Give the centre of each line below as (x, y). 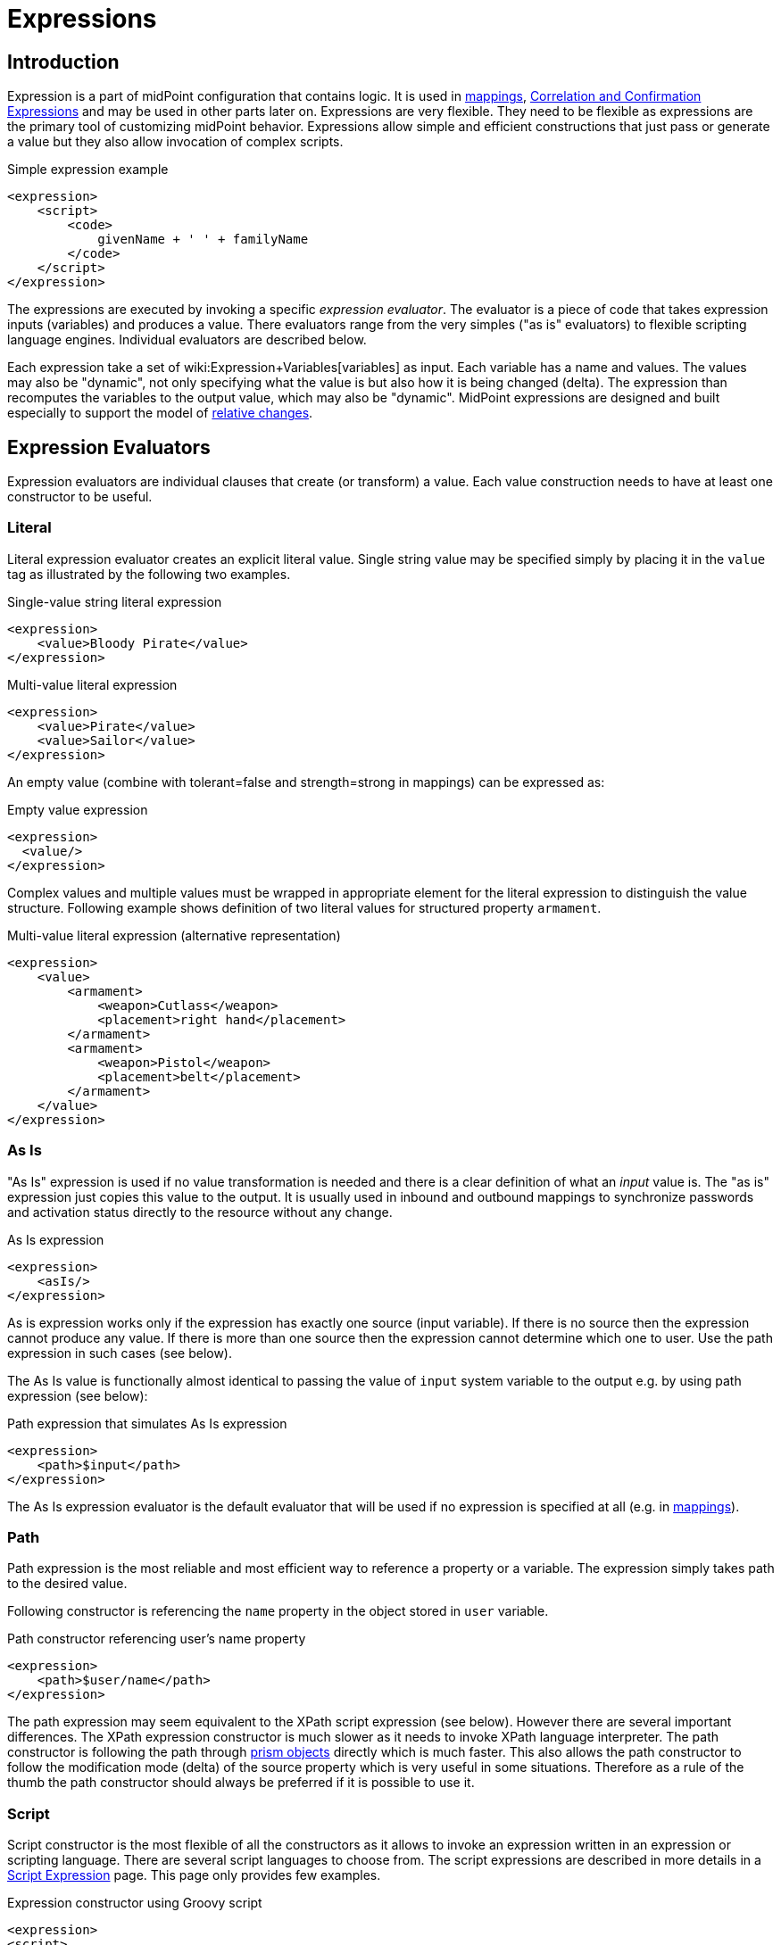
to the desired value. (67, 1584)
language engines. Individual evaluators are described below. (187, 340)
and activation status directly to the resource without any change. (200, 1212)
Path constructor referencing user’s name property (157, 1639)
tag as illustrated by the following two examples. (149, 574)
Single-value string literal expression (115, 601)
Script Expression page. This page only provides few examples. (194, 1875)
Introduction (63, 62)
